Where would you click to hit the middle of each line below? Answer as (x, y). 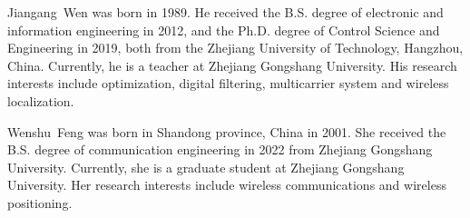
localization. (41, 100)
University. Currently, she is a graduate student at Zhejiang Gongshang (206, 167)
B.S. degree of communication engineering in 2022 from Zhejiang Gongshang (220, 149)
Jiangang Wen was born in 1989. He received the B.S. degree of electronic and (225, 12)
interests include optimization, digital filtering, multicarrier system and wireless (228, 83)
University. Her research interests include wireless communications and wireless (227, 185)
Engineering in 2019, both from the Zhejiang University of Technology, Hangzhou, (235, 48)
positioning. (40, 202)
